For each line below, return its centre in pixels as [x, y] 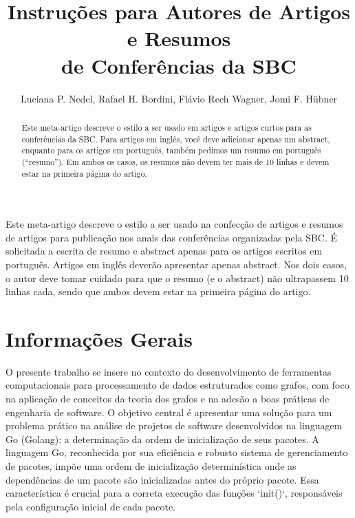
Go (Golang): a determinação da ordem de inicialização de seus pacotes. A [162, 439]
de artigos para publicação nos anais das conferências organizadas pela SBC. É [172, 237]
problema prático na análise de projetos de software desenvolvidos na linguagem [174, 425]
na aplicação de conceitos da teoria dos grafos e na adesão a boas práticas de [168, 399]
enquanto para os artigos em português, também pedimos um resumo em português [171, 150]
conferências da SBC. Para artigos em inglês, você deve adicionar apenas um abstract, [176, 139]
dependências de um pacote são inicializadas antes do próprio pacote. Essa [162, 479]
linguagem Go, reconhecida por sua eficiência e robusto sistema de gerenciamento [177, 452]
